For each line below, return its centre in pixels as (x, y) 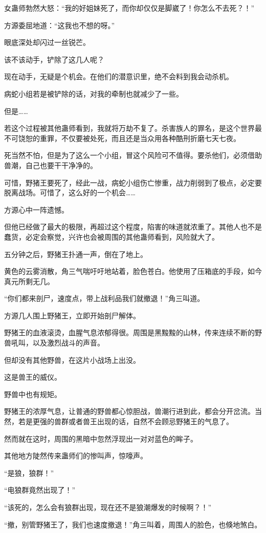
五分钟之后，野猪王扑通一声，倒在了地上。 (76, 254)
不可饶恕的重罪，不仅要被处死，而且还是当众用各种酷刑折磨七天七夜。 (122, 138)
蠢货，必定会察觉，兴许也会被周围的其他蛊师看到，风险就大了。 (112, 236)
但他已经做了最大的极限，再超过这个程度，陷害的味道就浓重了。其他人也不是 (133, 227)
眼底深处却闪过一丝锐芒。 (47, 42)
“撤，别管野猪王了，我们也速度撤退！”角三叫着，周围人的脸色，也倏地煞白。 (133, 524)
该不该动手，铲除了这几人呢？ (54, 59)
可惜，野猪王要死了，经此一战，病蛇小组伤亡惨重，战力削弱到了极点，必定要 (133, 182)
